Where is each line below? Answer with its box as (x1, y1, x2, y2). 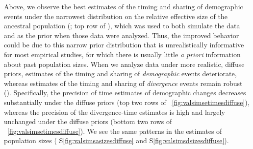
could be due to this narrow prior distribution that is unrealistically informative (4, 40, 244, 50)
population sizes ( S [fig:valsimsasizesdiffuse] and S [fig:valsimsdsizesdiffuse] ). (4, 135, 229, 146)
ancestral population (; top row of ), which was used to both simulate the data (4, 21, 240, 31)
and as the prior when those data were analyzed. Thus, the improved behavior (4, 30, 239, 40)
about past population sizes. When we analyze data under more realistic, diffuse (4, 59, 245, 69)
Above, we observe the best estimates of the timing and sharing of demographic (4, 1, 243, 11)
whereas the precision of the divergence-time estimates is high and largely (4, 106, 225, 117)
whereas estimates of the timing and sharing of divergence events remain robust (4, 78, 243, 88)
